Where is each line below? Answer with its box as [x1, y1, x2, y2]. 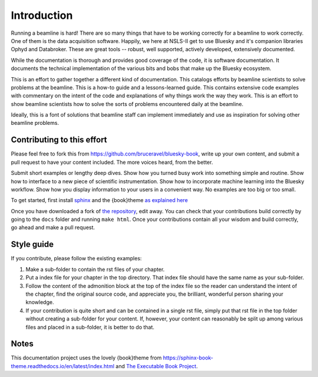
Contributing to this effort [11, 135, 107, 145]
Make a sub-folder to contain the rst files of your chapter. [25, 266, 165, 273]
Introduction [11, 9, 73, 22]
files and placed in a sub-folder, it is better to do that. [25, 323, 155, 330]
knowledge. [25, 299, 54, 306]
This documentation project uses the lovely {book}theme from [11, 354, 162, 362]
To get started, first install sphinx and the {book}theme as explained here [11, 197, 188, 204]
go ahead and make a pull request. [11, 224, 95, 231]
